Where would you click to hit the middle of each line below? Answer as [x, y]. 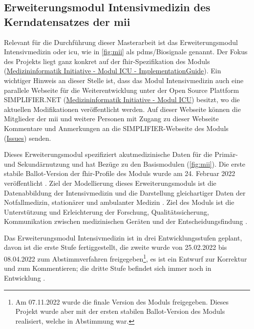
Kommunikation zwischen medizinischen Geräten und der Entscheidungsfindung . [126, 221]
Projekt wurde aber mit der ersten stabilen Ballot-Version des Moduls [120, 311]
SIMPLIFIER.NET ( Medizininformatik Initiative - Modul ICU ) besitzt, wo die [122, 99]
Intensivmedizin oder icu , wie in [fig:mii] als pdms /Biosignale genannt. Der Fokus [126, 52]
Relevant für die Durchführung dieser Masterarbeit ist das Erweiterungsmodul [121, 42]
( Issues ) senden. [28, 138]
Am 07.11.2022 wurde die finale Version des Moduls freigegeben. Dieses [122, 301]
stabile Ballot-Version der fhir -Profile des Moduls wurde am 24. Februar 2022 [120, 173]
